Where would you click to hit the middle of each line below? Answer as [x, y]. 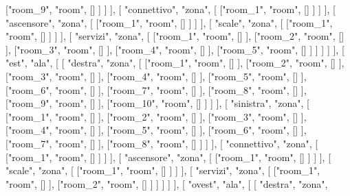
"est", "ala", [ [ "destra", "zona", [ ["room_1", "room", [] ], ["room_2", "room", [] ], [175, 63]
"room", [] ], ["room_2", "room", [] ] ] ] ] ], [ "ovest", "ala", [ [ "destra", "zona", [167, 183]
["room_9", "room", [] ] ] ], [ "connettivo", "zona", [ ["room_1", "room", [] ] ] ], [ [171, 9]
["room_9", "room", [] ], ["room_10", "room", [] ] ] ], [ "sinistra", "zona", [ [157, 103]
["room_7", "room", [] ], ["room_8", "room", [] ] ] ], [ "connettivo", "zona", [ [162, 143]
